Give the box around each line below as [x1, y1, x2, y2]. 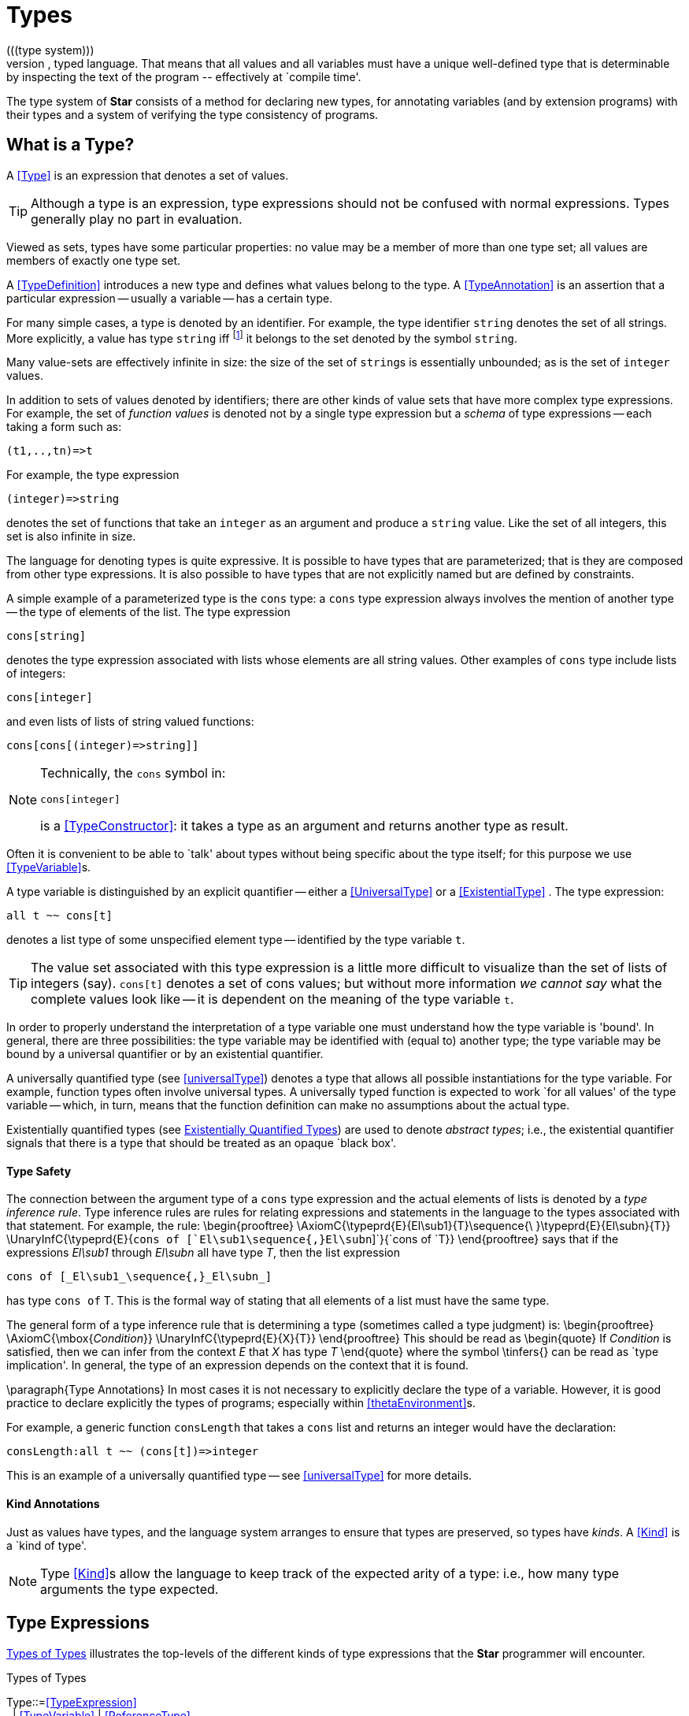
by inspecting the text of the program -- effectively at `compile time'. [6, 69, 361, 84]
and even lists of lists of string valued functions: [6, 715, 254, 729]
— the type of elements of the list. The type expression [6, 605, 291, 619]
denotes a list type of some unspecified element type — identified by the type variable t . [6, 933, 465, 947]
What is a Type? [6, 135, 135, 155]
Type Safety [6, 1164, 72, 1178]
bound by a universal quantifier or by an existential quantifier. [6, 1047, 324, 1061]
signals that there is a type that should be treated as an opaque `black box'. [6, 1136, 397, 1150]
